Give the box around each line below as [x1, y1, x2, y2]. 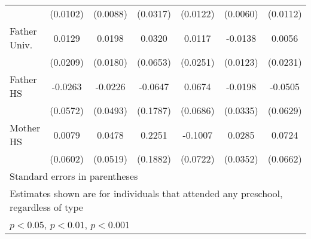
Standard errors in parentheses [10, 169, 138, 183]
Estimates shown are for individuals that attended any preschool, [10, 186, 283, 200]
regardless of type [10, 200, 83, 214]
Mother [10, 121, 41, 134]
